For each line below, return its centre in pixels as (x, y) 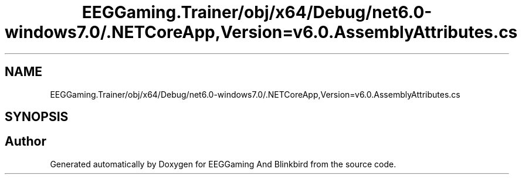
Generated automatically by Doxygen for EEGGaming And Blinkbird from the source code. (223, 164)
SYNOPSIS (37, 117)
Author (26, 142)
